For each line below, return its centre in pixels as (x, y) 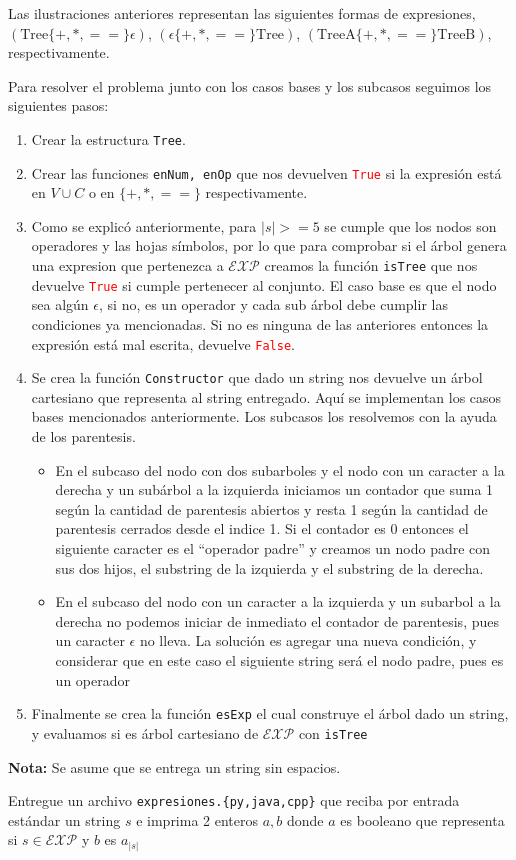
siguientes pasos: (58, 105)
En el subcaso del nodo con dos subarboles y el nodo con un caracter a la (280, 469)
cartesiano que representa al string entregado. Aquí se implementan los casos (266, 396)
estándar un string (64, 819)
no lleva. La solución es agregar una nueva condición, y (308, 640)
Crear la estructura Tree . (108, 138)
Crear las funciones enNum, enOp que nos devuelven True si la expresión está (266, 172)
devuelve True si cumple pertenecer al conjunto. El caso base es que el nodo (264, 284)
